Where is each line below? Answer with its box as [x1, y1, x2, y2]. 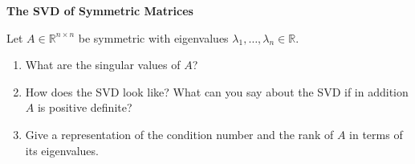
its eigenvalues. [25, 141, 99, 158]
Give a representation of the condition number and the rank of [25, 125, 334, 142]
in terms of [349, 125, 403, 142]
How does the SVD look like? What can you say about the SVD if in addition [25, 83, 409, 100]
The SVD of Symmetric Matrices [6, 2, 193, 18]
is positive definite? [37, 99, 132, 116]
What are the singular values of [25, 56, 181, 73]
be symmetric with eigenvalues [78, 29, 229, 46]
